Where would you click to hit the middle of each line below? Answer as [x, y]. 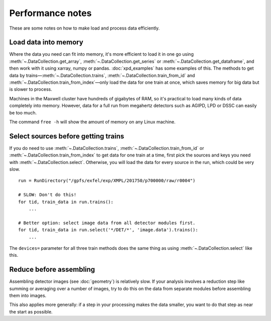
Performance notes [50, 13]
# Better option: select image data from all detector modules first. [107, 223]
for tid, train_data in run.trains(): [66, 202]
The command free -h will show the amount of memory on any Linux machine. [92, 122]
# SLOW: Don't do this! [47, 195]
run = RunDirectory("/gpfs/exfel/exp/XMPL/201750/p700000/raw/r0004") [107, 181]
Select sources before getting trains [67, 136]
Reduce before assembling [52, 270]
